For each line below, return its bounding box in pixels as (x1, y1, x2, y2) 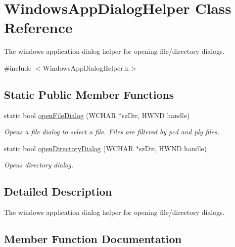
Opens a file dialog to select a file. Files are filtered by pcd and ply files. (4, 126, 220, 137)
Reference (4, 17, 73, 38)
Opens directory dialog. (4, 160, 73, 170)
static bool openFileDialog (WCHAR (4, 110, 116, 120)
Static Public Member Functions (4, 86, 174, 102)
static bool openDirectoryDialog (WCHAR (4, 143, 134, 153)
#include (4, 62, 32, 73)
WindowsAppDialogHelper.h (43, 62, 129, 73)
